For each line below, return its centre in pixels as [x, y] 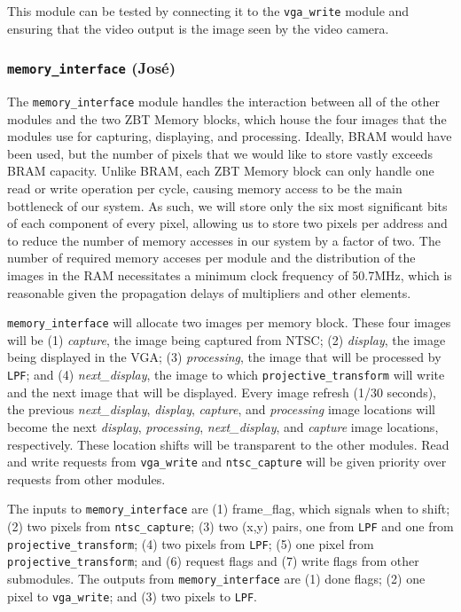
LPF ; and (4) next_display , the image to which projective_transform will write [226, 375]
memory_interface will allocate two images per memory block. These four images [229, 322]
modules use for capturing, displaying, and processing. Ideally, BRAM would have [230, 136]
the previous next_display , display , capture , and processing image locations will [221, 409]
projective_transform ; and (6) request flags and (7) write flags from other [213, 561]
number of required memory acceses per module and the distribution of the [211, 258]
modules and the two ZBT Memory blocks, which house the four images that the [227, 118]
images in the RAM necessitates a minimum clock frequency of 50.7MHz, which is [230, 275]
